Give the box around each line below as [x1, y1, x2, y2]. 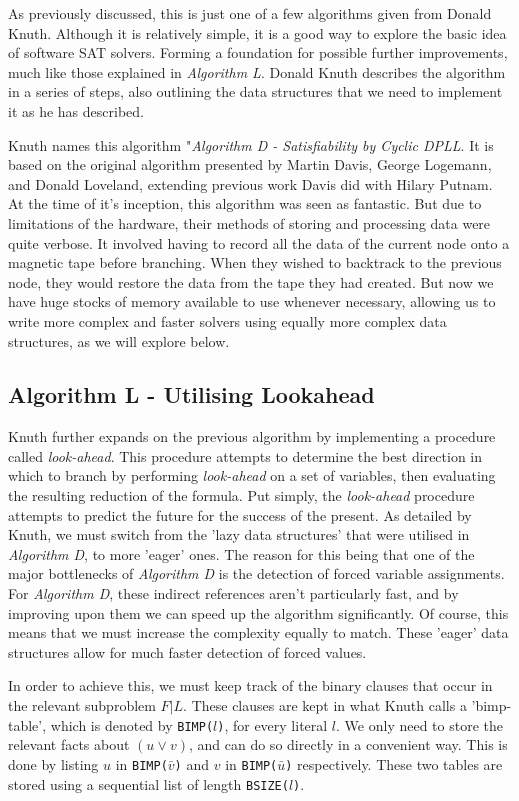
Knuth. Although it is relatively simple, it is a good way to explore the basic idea [8, 22, 507, 43]
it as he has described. [8, 100, 144, 121]
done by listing [8, 753, 99, 774]
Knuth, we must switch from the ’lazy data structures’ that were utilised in [8, 524, 470, 545]
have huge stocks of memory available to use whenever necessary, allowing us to [8, 291, 496, 312]
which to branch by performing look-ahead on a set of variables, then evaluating [8, 465, 496, 486]
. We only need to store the [336, 714, 503, 735]
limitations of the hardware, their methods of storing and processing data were [8, 212, 491, 233]
